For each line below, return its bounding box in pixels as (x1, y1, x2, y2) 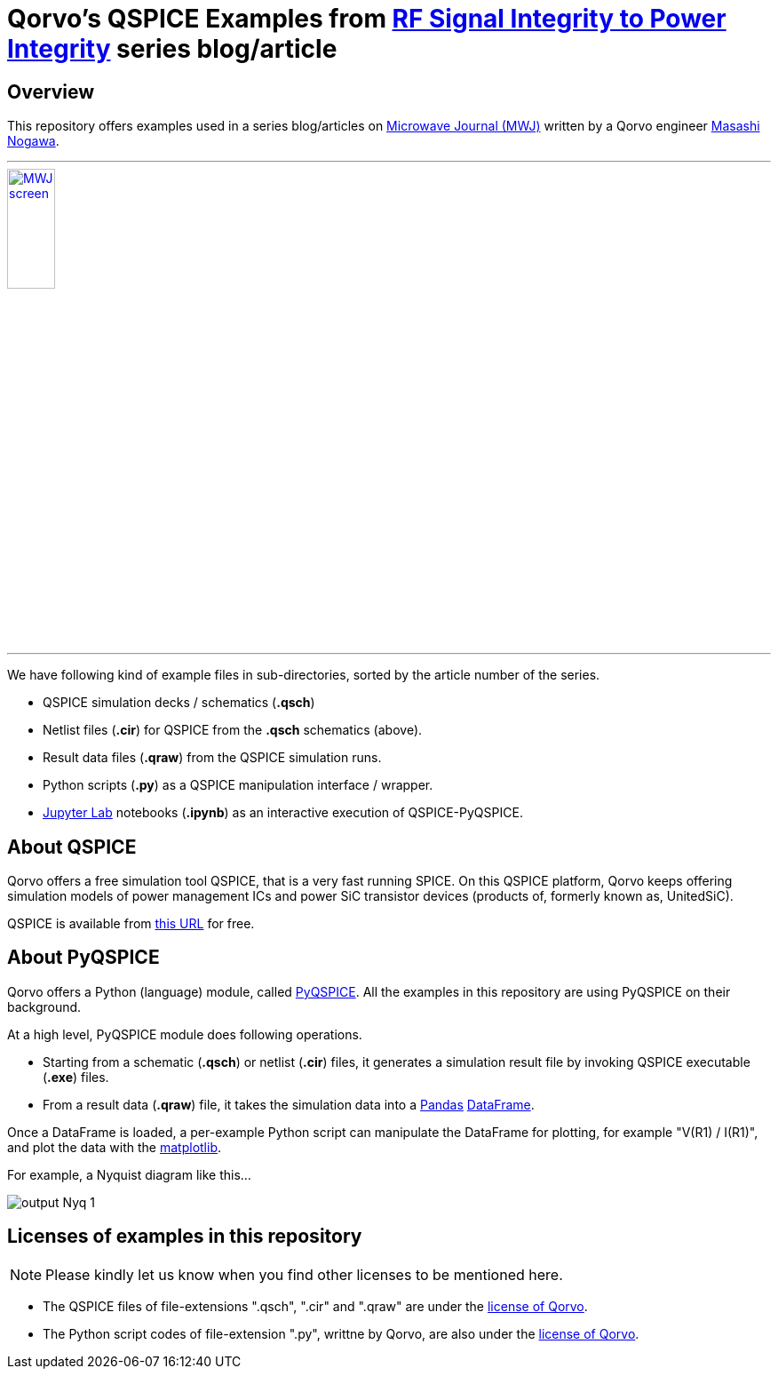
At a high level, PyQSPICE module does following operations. (7, 1026, 362, 1042)
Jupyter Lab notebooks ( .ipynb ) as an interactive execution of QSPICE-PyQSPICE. (43, 805, 523, 821)
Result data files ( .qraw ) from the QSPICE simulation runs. (43, 750, 382, 766)
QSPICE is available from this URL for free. (7, 916, 255, 932)
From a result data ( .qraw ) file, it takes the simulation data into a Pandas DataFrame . (43, 1096, 535, 1112)
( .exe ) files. (43, 1069, 109, 1085)
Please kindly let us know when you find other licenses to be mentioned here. (45, 1265, 563, 1284)
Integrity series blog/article (7, 34, 337, 64)
